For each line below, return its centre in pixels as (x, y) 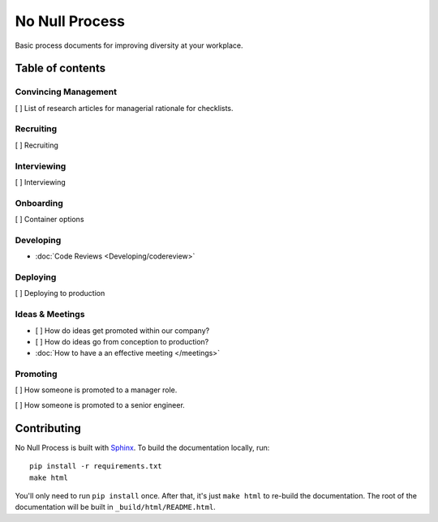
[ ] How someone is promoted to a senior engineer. (100, 404)
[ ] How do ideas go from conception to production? (122, 341)
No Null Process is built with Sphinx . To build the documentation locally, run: (142, 447)
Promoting (36, 374)
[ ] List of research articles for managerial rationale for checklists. (125, 108)
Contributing (48, 428)
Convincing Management (66, 92)
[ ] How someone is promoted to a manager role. (96, 390)
